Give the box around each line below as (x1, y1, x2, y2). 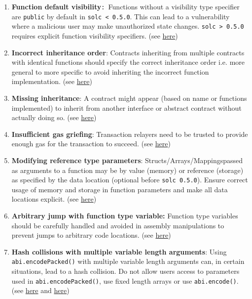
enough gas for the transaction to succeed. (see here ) (11, 138, 171, 149)
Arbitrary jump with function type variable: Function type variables (11, 210, 238, 220)
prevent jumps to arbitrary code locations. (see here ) (11, 230, 171, 240)
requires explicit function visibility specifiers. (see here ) (11, 30, 178, 41)
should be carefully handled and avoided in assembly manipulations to (11, 220, 224, 230)
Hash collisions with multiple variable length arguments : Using (11, 246, 227, 256)
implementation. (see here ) (11, 76, 92, 86)
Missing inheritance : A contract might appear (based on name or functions (11, 92, 247, 103)
